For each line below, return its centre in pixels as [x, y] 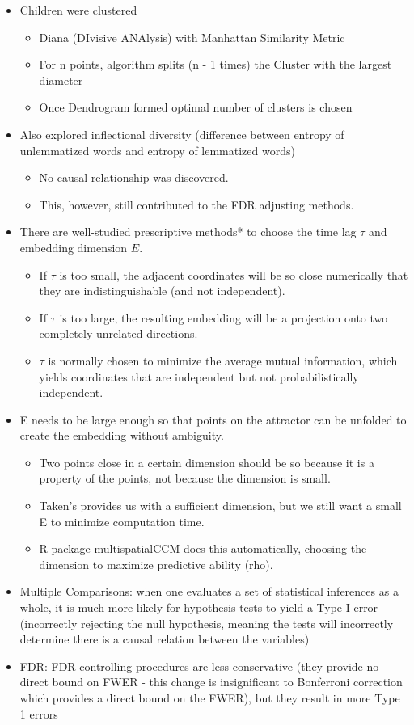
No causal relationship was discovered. [134, 177]
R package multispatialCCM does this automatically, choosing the [203, 548]
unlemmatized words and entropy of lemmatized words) [157, 150]
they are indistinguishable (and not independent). [162, 291]
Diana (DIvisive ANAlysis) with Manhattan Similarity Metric [192, 37]
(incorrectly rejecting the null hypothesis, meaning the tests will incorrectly [207, 623]
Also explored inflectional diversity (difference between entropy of [182, 134]
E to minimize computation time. [122, 521]
